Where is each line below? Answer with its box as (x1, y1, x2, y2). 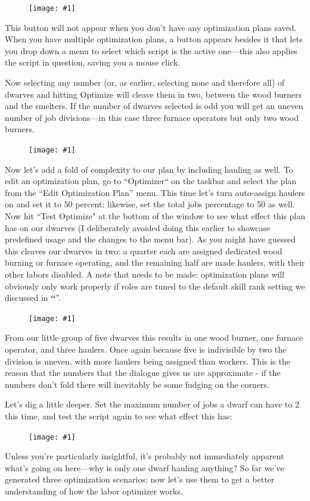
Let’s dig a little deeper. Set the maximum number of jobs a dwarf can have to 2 (5, 398, 299, 410)
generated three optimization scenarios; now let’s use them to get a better (5, 473, 275, 486)
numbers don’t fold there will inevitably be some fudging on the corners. (5, 378, 269, 390)
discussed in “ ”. (5, 291, 61, 304)
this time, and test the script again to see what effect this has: (5, 410, 232, 422)
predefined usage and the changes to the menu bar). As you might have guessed (5, 233, 296, 245)
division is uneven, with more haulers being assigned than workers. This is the (5, 354, 290, 367)
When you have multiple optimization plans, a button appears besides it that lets (5, 33, 303, 45)
